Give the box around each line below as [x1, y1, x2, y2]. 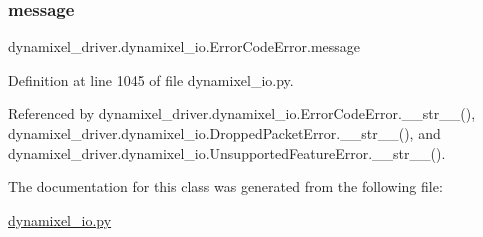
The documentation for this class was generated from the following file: [8, 176, 443, 197]
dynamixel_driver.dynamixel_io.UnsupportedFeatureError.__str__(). [8, 142, 446, 163]
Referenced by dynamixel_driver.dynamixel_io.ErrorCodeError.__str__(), [8, 103, 476, 124]
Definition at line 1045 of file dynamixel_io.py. [8, 69, 294, 90]
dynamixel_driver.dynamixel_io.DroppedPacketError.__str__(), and [8, 123, 441, 143]
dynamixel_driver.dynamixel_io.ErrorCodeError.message [8, 36, 361, 57]
